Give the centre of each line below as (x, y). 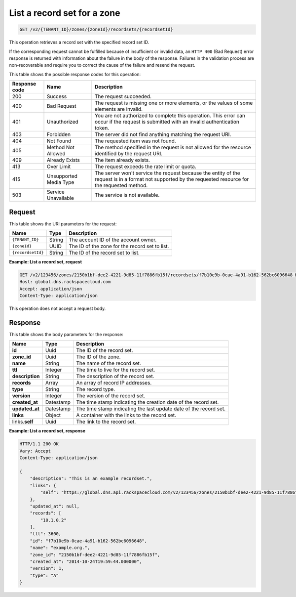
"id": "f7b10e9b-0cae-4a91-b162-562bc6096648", (89, 541)
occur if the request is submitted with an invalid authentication (167, 122)
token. (102, 128)
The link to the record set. (106, 422)
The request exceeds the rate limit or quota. (146, 167)
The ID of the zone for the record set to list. (119, 246)
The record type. (96, 389)
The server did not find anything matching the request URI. (163, 134)
